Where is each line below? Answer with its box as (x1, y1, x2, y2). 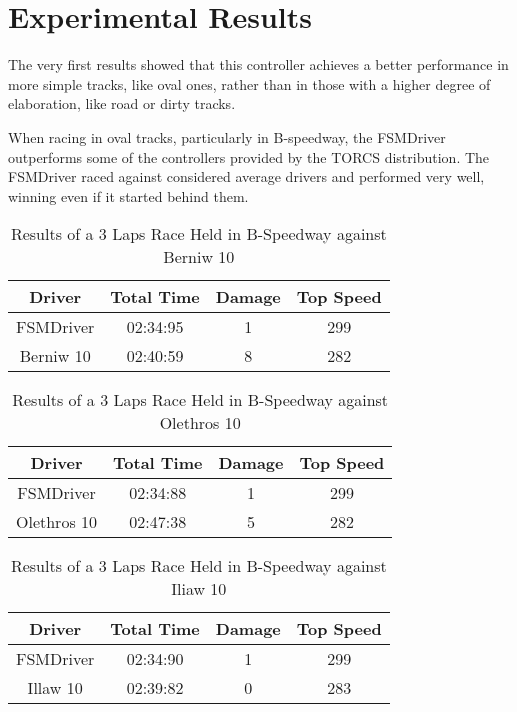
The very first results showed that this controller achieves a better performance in (8, 54, 509, 75)
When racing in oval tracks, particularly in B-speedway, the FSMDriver (8, 126, 446, 147)
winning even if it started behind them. (8, 185, 249, 206)
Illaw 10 (27, 676, 83, 700)
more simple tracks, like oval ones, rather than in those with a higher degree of (8, 73, 491, 94)
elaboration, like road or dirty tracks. (8, 93, 236, 114)
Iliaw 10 (171, 577, 227, 601)
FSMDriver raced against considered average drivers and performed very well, (8, 166, 485, 187)
